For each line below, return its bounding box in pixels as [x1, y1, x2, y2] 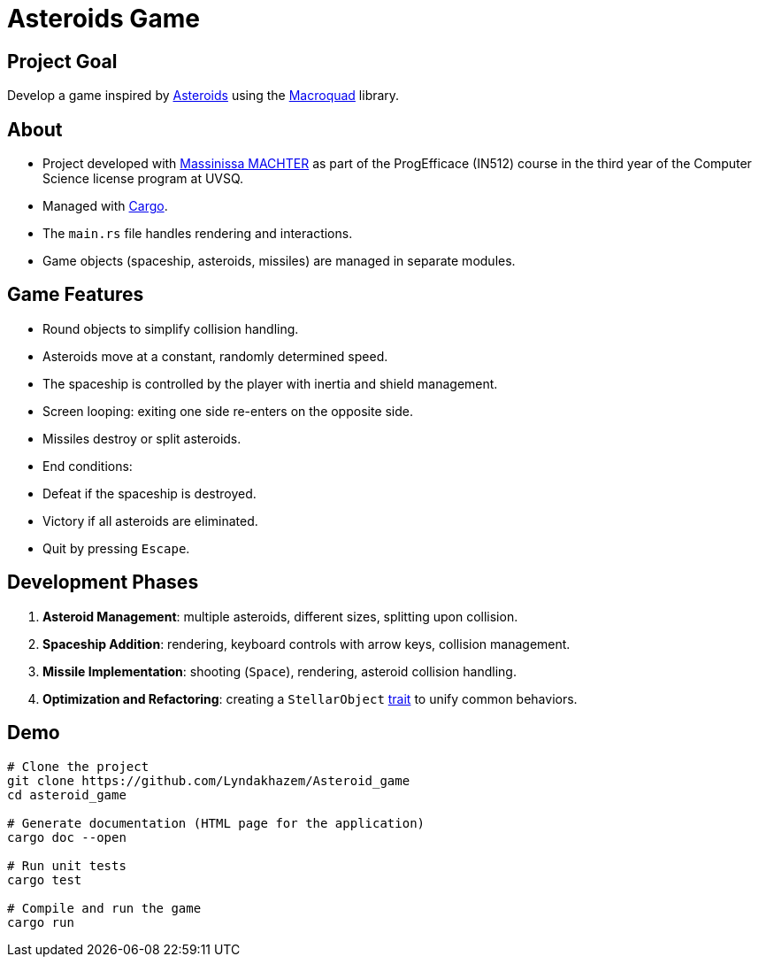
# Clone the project [7, 759, 149, 774]
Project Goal [7, 50, 118, 73]
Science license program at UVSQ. [42, 171, 244, 187]
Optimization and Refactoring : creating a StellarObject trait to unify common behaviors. [42, 690, 578, 706]
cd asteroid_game [7, 787, 126, 802]
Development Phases [7, 571, 199, 594]
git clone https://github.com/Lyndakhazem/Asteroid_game [7, 773, 410, 788]
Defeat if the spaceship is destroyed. [42, 485, 257, 501]
